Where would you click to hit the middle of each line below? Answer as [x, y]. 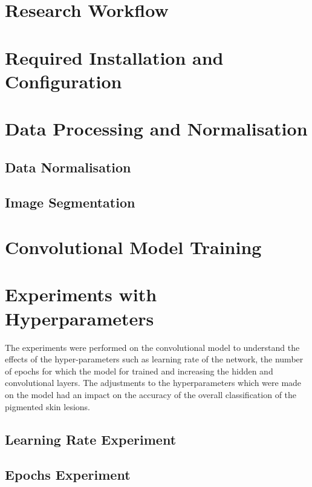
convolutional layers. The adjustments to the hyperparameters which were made [153, 383]
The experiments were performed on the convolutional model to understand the [152, 347]
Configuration [63, 81]
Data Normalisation [68, 167]
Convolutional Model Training [133, 247]
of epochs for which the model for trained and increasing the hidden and [139, 371]
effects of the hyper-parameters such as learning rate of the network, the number [154, 359]
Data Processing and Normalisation [156, 129]
